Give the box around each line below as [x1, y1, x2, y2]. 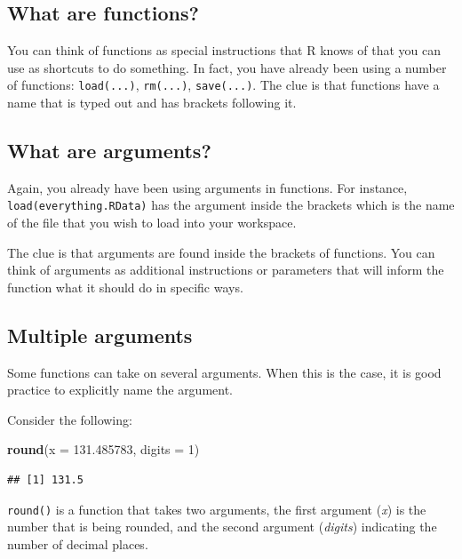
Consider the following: [7, 410, 132, 428]
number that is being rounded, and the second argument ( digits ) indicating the [7, 517, 437, 536]
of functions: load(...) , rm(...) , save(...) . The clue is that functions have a [7, 76, 440, 94]
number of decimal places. [7, 534, 148, 553]
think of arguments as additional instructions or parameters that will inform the [7, 260, 444, 279]
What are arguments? [7, 137, 211, 164]
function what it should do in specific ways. [7, 277, 243, 296]
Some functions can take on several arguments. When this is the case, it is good [7, 363, 442, 381]
